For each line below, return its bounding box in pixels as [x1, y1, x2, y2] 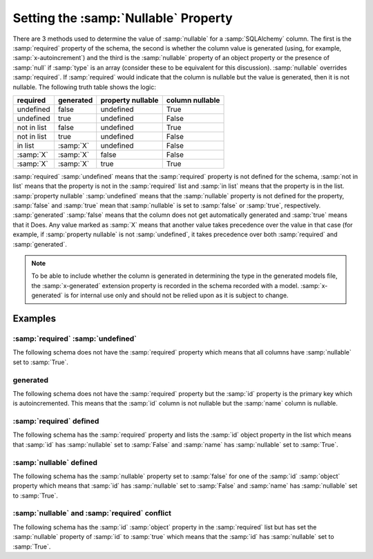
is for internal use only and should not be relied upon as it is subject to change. [64, 291, 289, 300]
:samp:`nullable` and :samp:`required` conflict [12, 509, 172, 518]
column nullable [166, 95, 220, 105]
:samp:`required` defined [12, 417, 99, 426]
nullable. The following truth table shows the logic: [12, 83, 157, 91]
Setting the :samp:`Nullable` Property [12, 10, 233, 26]
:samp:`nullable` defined [12, 457, 98, 467]
